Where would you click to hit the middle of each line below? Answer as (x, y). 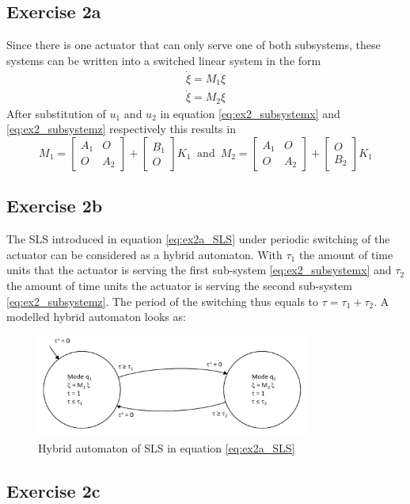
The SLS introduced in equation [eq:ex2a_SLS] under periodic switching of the (198, 239)
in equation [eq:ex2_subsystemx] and (250, 113)
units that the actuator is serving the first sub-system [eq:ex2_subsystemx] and (199, 270)
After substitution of (56, 113)
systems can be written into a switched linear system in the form (164, 60)
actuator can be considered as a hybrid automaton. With (144, 254)
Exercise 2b (55, 206)
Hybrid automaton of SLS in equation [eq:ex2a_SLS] (167, 447)
